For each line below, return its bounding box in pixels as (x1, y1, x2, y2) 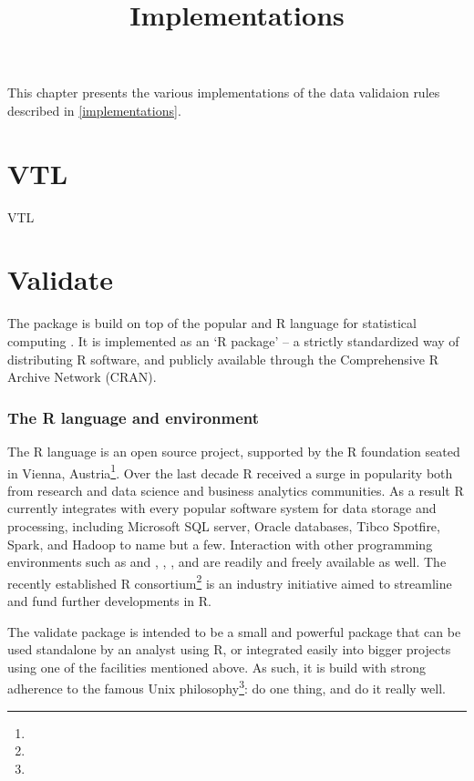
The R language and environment (7, 406, 260, 428)
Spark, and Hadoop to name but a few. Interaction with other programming (7, 534, 433, 553)
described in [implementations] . (7, 100, 181, 119)
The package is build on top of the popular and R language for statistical (7, 313, 417, 333)
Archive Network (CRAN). (7, 367, 157, 386)
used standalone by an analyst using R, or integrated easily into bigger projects (7, 640, 451, 659)
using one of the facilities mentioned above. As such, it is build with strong (7, 657, 427, 676)
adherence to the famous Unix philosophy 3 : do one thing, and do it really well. (7, 676, 446, 698)
